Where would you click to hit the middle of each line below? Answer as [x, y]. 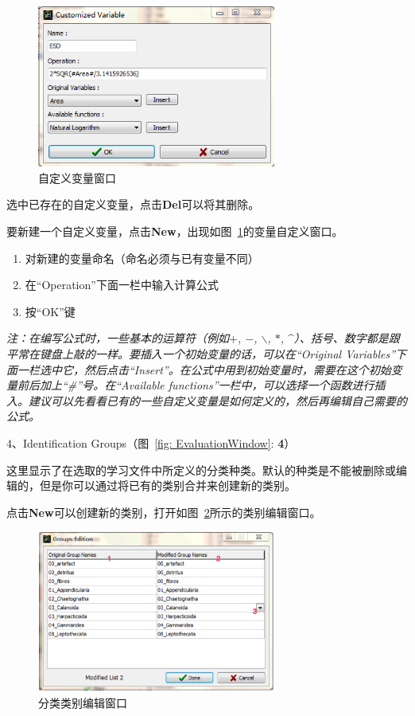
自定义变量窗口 [77, 177]
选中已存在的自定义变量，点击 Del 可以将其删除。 [133, 204]
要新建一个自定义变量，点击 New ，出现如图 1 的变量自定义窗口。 [175, 231]
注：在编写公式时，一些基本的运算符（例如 [118, 338]
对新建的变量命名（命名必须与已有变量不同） [142, 258]
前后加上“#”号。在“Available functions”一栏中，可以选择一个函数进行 [196, 385]
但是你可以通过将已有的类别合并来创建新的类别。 [167, 485]
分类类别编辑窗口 [83, 702]
